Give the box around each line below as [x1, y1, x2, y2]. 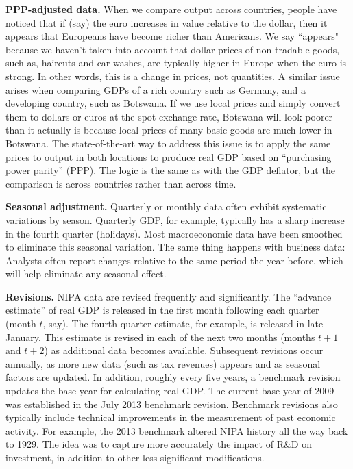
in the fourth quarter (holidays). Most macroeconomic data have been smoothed [5, 226, 343, 240]
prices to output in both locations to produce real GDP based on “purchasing [5, 149, 332, 164]
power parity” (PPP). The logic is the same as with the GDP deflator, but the [5, 163, 335, 177]
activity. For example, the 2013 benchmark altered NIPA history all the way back [5, 423, 348, 438]
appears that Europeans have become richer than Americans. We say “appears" [5, 29, 339, 43]
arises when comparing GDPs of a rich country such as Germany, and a [5, 82, 306, 97]
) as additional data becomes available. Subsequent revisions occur [44, 343, 324, 357]
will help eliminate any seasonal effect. [5, 266, 167, 281]
